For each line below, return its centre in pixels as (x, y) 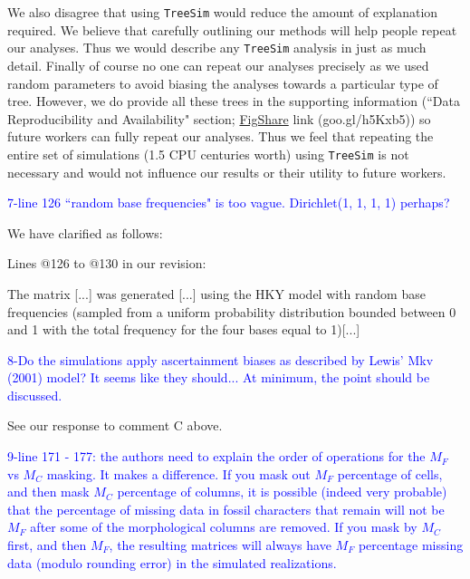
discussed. (35, 395)
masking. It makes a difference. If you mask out (178, 473)
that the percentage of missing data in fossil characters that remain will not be (226, 509)
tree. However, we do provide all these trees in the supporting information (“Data (234, 101)
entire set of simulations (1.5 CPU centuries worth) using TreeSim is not (208, 154)
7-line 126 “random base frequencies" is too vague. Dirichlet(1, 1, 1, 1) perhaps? (229, 203)
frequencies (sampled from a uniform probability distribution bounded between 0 (232, 311)
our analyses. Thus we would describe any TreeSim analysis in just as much (217, 48)
